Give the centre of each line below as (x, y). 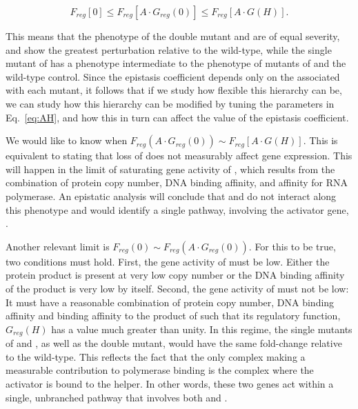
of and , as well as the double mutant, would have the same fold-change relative (174, 343)
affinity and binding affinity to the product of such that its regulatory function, (173, 316)
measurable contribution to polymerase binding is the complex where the (160, 370)
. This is (320, 140)
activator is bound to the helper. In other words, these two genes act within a (170, 383)
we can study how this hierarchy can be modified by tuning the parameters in (170, 103)
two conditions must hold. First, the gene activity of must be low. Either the (168, 261)
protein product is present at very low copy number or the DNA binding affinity (175, 275)
